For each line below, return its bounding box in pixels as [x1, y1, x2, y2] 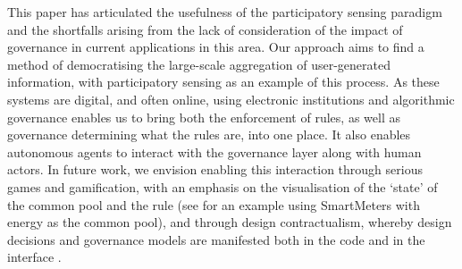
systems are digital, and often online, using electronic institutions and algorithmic [7, 89, 455, 108]
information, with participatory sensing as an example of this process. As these [7, 72, 440, 91]
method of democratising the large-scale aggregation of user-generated [7, 55, 391, 73]
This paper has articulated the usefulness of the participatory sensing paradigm [7, 3, 442, 21]
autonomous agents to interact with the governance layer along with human [7, 142, 422, 161]
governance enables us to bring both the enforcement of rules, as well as [7, 107, 400, 126]
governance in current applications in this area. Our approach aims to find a [7, 38, 424, 56]
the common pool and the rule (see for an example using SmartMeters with [7, 195, 420, 214]
